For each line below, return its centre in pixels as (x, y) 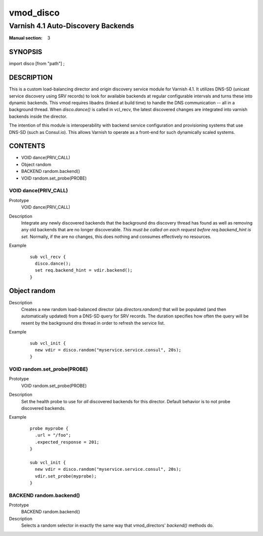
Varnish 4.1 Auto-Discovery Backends (72, 26)
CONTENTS (27, 146)
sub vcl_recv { (48, 257)
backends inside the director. (38, 116)
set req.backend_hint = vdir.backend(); (84, 270)
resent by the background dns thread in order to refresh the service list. (93, 323)
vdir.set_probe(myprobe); (66, 476)
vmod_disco (34, 13)
